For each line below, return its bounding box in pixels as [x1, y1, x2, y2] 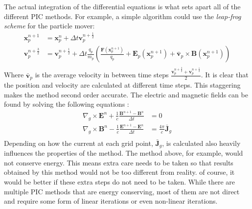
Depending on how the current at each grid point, [4, 138, 153, 148]
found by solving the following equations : [4, 99, 129, 109]
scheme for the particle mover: [4, 21, 95, 31]
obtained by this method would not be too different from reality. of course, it [4, 167, 235, 177]
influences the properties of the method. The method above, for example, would [4, 148, 243, 158]
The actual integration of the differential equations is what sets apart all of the [4, 1, 241, 11]
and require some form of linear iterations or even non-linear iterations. [4, 196, 218, 206]
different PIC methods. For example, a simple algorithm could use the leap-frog [4, 11, 241, 21]
